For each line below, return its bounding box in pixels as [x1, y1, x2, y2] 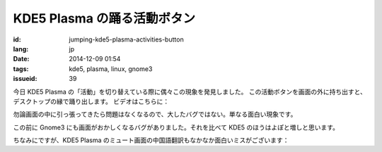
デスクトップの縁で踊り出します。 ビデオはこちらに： [13, 97, 170, 106]
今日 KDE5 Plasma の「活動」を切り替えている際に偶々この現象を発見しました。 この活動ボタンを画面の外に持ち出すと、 [13, 87, 367, 96]
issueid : [13, 75, 37, 83]
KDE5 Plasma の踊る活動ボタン [13, 11, 196, 26]
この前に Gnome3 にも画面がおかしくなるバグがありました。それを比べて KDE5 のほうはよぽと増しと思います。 [13, 123, 340, 132]
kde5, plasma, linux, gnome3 [69, 64, 153, 73]
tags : [13, 64, 29, 73]
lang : [13, 44, 29, 53]
